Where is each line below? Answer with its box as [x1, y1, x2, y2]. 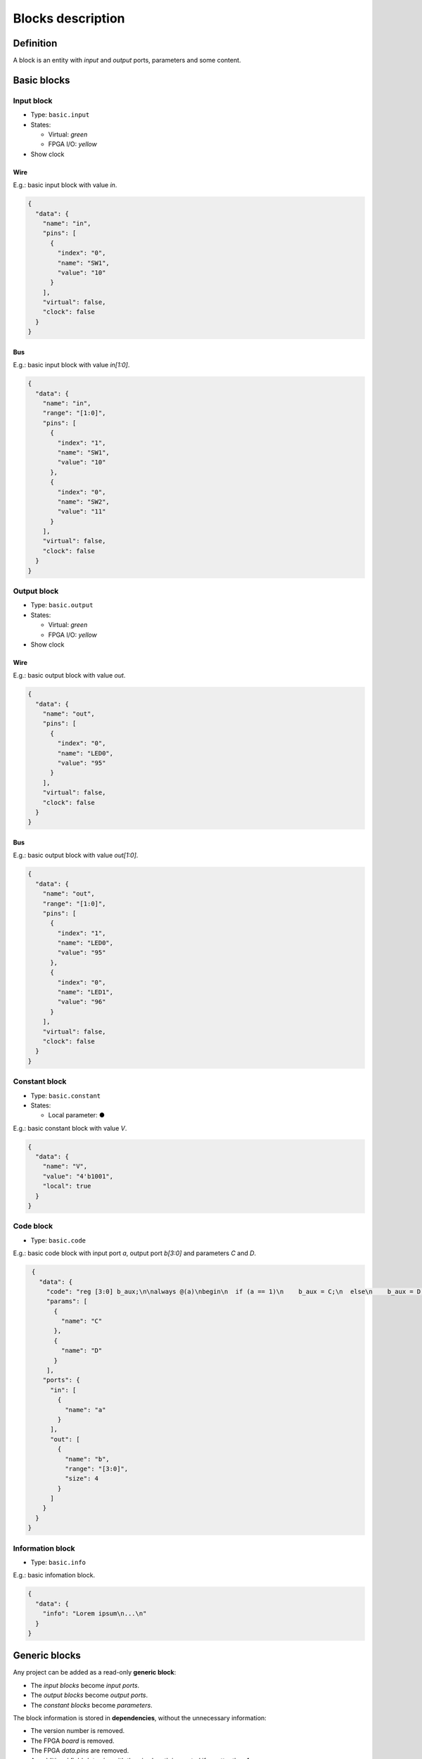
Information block [13, 1543, 75, 1553]
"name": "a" [64, 1406, 106, 1414]
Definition [13, 37, 58, 49]
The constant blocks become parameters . [30, 1701, 153, 1709]
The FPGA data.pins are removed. [30, 1746, 129, 1755]
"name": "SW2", [57, 497, 110, 506]
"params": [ [46, 1297, 88, 1305]
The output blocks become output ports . [30, 1691, 148, 1699]
